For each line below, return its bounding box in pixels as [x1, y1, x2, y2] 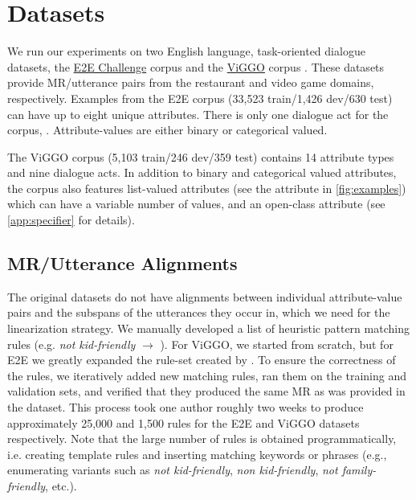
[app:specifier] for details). [7, 211, 135, 228]
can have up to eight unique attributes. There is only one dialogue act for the [7, 105, 389, 122]
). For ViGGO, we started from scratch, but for [160, 335, 394, 352]
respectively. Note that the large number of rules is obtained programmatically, [7, 430, 397, 447]
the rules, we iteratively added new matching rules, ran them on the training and [7, 367, 406, 383]
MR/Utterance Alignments [7, 251, 238, 276]
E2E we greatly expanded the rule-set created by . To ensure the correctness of [7, 351, 396, 368]
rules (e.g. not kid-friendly [7, 335, 136, 352]
